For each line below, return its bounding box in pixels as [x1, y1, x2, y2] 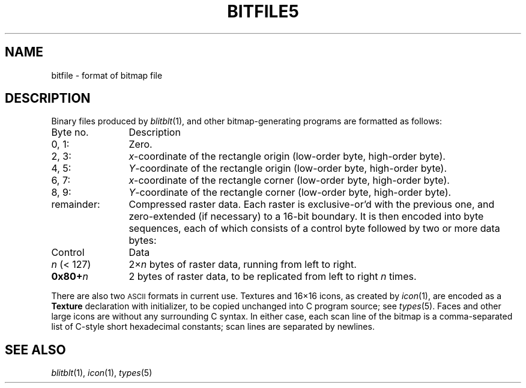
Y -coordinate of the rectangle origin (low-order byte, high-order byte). [128, 162, 447, 175]
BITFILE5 [227, 1, 299, 22]
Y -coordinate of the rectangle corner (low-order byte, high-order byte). [128, 186, 452, 199]
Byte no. [51, 126, 89, 139]
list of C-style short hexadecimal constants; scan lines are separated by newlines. [51, 321, 375, 332]
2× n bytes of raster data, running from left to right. [128, 258, 357, 271]
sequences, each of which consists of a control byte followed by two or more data [128, 222, 500, 235]
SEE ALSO [5, 342, 66, 357]
